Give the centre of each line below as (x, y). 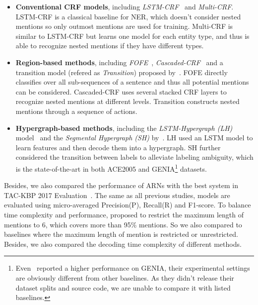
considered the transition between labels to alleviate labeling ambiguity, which (134, 157)
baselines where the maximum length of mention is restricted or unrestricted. (121, 234)
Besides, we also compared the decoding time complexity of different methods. (123, 244)
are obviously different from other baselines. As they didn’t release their (125, 277)
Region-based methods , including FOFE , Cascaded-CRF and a (119, 62)
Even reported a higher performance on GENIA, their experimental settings (133, 268)
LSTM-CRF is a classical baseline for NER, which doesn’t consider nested (128, 16)
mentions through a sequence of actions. (76, 111)
